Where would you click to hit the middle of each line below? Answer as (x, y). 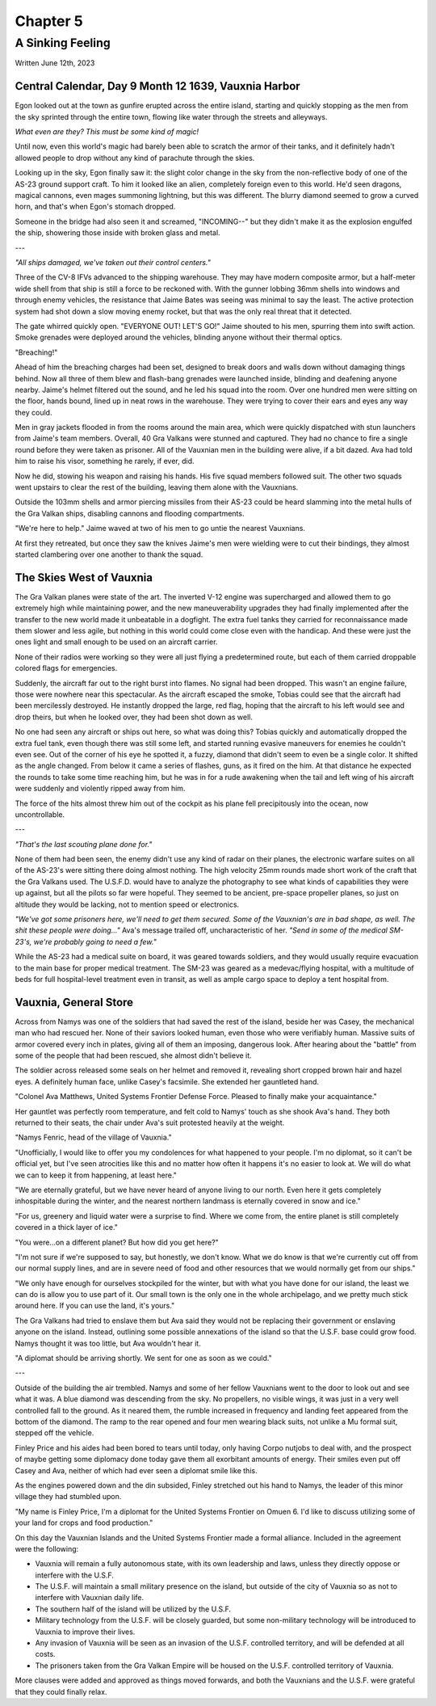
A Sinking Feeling (63, 43)
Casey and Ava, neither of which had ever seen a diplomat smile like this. (136, 1470)
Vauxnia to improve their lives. (85, 1632)
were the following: (47, 1548)
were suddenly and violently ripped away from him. (100, 789)
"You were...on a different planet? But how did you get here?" (117, 1242)
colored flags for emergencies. (66, 668)
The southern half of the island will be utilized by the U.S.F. (133, 1609)
